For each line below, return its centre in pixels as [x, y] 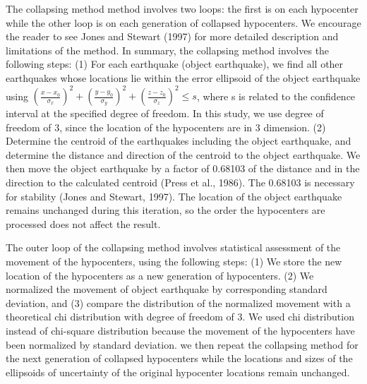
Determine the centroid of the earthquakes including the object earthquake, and [179, 141]
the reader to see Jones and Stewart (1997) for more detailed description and [172, 36]
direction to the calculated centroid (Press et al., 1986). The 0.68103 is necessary [180, 182]
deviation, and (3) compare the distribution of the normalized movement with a [178, 302]
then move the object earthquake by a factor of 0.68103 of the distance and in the [183, 168]
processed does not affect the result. [83, 223]
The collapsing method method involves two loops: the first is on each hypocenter [182, 8]
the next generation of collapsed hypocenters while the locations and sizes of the [179, 358]
